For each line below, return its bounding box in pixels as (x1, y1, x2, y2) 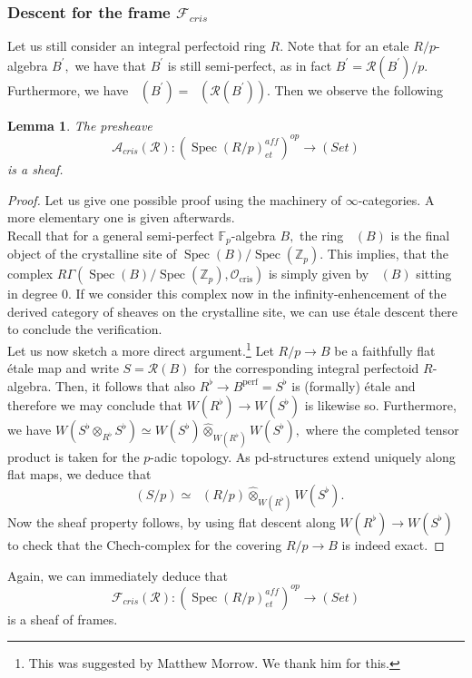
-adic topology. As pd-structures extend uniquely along (150, 447, 456, 466)
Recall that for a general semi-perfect (7, 225, 214, 244)
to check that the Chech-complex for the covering (7, 535, 282, 554)
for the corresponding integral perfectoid (194, 359, 419, 378)
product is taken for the (7, 447, 140, 466)
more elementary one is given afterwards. (7, 208, 235, 227)
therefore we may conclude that (7, 396, 182, 415)
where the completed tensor (305, 420, 459, 439)
